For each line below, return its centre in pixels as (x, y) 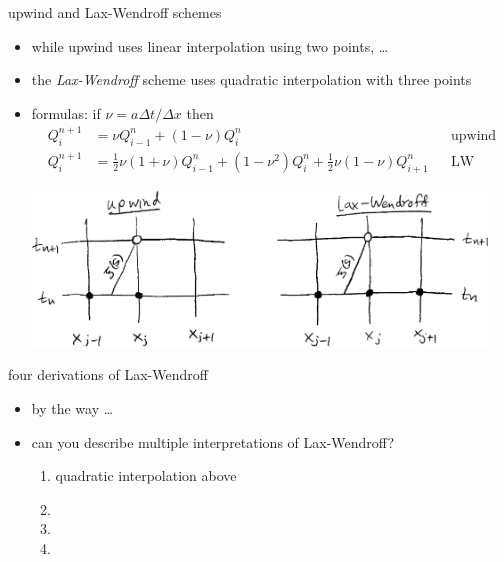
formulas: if (66, 112)
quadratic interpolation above (146, 475)
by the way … (72, 408)
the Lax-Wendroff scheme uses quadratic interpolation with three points (251, 79)
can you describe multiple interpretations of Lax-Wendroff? (212, 441)
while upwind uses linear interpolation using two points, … (210, 45)
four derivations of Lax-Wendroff (108, 374)
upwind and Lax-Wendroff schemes (115, 12)
